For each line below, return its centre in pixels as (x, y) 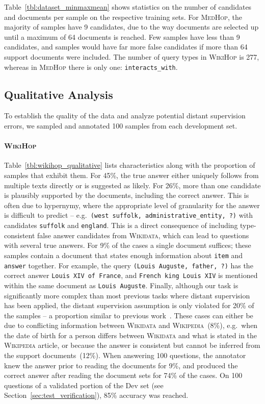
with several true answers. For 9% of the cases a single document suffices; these (128, 245)
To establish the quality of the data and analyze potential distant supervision (125, 116)
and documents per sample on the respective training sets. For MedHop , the (123, 17)
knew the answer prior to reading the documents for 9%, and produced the (121, 365)
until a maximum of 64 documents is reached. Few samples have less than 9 (122, 36)
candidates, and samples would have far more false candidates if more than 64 (126, 47)
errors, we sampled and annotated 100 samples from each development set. (121, 126)
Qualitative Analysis (59, 94)
